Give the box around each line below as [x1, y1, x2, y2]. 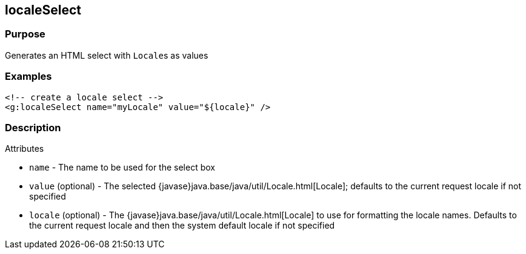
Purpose [5, 28, 45, 41]
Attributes [5, 143, 44, 154]
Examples [5, 70, 52, 83]
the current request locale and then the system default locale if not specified [29, 220, 335, 231]
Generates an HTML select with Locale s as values [5, 50, 208, 60]
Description [5, 121, 61, 134]
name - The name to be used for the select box [29, 162, 215, 173]
